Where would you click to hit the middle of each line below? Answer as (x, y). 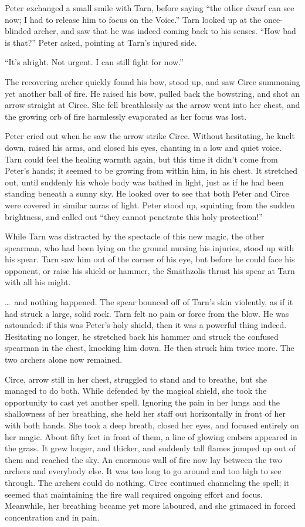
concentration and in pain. (52, 517)
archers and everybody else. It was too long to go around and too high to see (143, 471)
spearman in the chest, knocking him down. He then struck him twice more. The (150, 348)
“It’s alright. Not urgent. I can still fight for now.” (94, 62)
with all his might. (38, 282)
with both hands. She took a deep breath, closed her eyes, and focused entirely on (152, 425)
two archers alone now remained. (64, 359)
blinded (18, 31)
